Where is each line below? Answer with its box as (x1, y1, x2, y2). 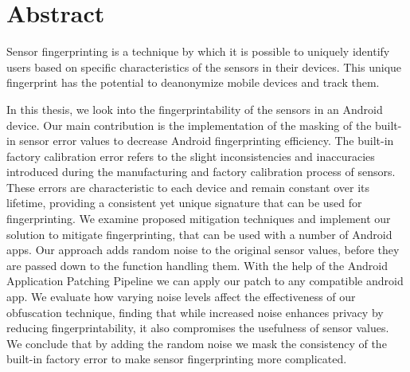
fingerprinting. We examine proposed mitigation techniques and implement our (6, 210, 391, 227)
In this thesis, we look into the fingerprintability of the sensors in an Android (6, 100, 383, 117)
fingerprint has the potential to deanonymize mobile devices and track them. (6, 74, 380, 91)
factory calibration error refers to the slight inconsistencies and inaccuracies (6, 147, 375, 164)
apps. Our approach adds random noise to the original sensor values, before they (6, 241, 400, 258)
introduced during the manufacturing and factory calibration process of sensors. (6, 163, 396, 180)
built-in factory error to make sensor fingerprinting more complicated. (6, 350, 347, 367)
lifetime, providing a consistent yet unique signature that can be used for (6, 194, 362, 211)
